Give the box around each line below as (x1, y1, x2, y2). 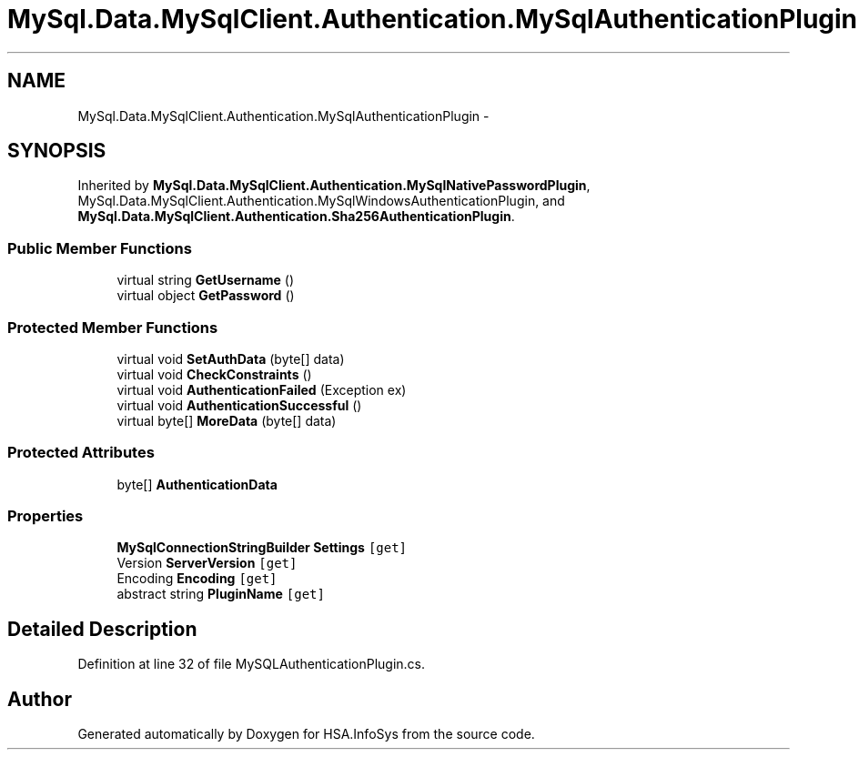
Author (7, 687, 72, 711)
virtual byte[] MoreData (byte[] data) (116, 412, 337, 429)
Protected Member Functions (7, 318, 218, 337)
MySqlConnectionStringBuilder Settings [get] (116, 540, 408, 556)
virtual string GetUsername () (116, 272, 295, 288)
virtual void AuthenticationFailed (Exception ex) (116, 381, 407, 398)
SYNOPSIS (7, 139, 106, 163)
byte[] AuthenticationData (116, 476, 278, 492)
